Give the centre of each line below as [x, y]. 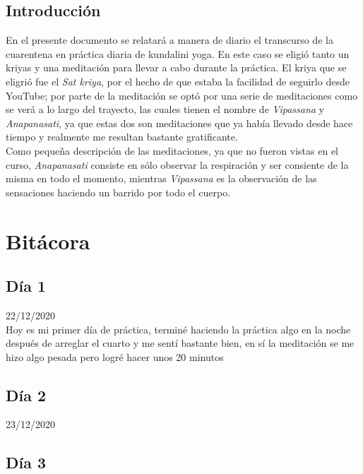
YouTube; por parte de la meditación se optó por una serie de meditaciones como [182, 95]
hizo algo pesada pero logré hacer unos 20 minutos [115, 356]
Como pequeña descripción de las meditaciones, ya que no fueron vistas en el [172, 150]
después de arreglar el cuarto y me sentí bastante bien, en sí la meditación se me [180, 343]
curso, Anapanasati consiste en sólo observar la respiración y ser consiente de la [177, 164]
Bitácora [48, 241]
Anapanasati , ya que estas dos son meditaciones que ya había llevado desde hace [179, 123]
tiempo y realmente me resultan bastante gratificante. [122, 137]
